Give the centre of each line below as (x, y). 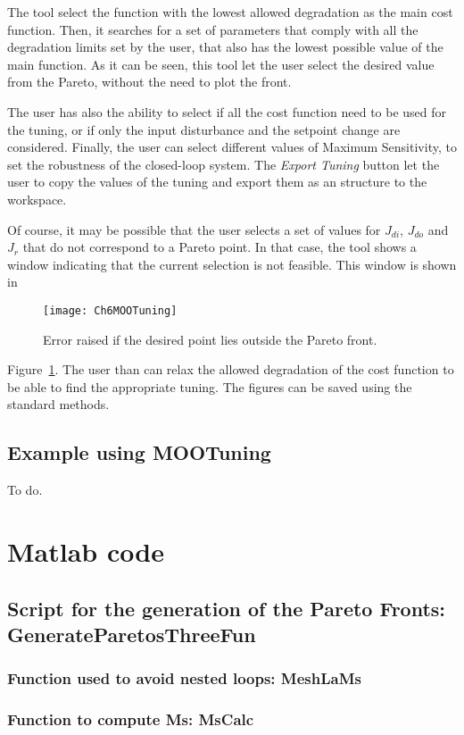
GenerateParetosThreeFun (132, 634)
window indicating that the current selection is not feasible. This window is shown (232, 264)
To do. (25, 490)
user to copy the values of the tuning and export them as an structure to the (217, 182)
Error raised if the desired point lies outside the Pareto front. (210, 339)
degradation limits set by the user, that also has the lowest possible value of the (225, 47)
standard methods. (58, 404)
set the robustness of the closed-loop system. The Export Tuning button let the (224, 164)
